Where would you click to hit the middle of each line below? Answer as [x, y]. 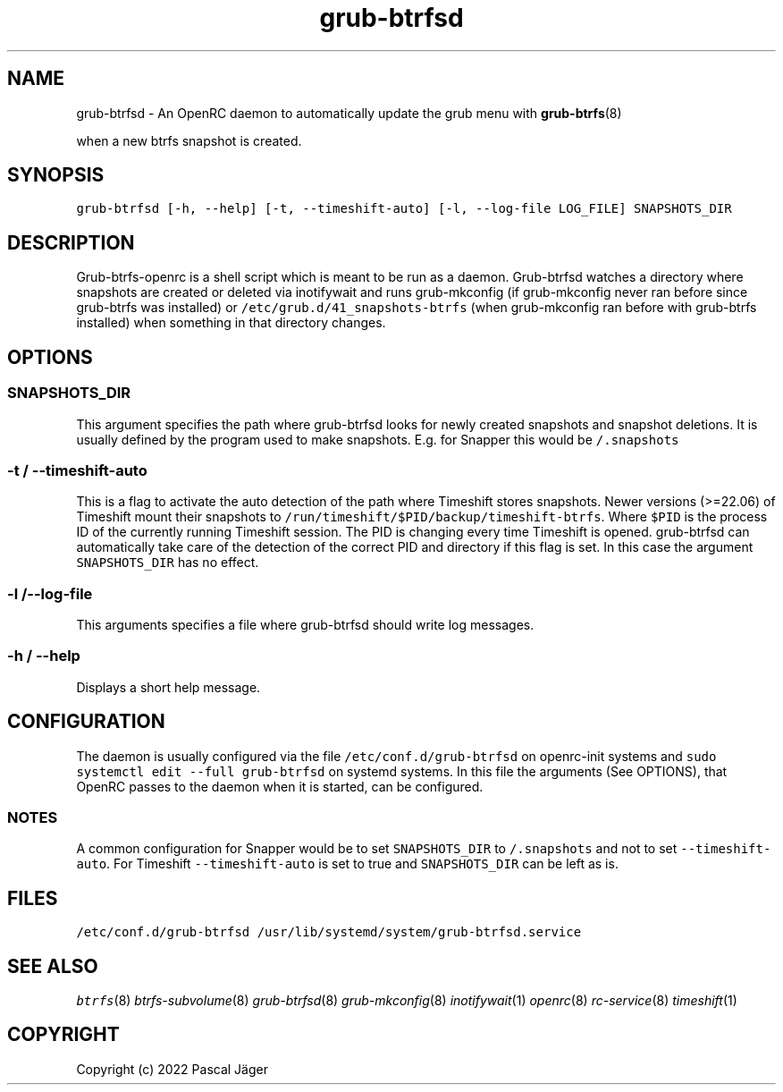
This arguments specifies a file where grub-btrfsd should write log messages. [305, 625]
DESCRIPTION [71, 242]
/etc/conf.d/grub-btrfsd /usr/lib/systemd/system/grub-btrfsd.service [329, 932]
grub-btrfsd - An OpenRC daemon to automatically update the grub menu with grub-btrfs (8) [349, 113]
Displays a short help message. [168, 687]
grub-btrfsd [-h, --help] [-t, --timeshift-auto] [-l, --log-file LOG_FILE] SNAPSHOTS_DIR [404, 209]
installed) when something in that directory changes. [231, 323]
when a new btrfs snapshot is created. [189, 140]
